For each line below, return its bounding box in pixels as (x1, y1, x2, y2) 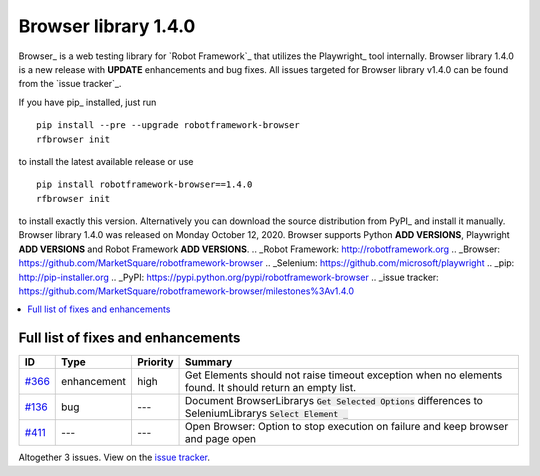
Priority (136, 355, 174, 369)
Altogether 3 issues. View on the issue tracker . (18, 451, 210, 464)
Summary (185, 355, 233, 369)
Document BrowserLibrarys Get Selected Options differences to (185, 394, 484, 408)
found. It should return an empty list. (185, 381, 357, 395)
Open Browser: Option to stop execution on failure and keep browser (185, 420, 509, 434)
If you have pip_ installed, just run (18, 96, 157, 108)
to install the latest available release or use (18, 155, 194, 167)
